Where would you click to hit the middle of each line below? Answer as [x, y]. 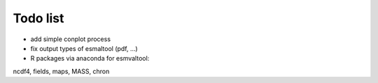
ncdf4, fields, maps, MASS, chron [61, 71]
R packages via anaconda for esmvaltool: [90, 59]
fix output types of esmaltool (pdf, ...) [84, 48]
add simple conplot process [71, 39]
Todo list [38, 18]
